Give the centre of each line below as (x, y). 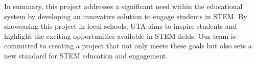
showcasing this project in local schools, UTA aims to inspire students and (121, 26)
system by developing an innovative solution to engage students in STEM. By (126, 16)
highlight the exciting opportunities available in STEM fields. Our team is (120, 36)
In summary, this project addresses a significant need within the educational (123, 6)
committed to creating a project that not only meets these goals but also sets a (128, 46)
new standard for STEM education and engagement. (86, 55)
